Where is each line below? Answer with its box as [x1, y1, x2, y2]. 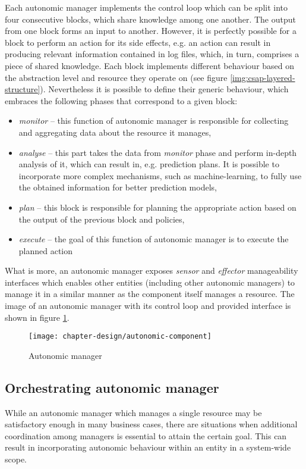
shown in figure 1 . [5, 311, 70, 323]
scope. [5, 453, 27, 465]
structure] [5, 83, 40, 95]
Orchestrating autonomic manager [5, 378, 219, 396]
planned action [18, 244, 73, 257]
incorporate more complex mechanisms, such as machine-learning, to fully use [18, 169, 302, 182]
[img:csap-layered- [230, 71, 295, 83]
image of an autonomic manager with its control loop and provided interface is [5, 299, 291, 312]
